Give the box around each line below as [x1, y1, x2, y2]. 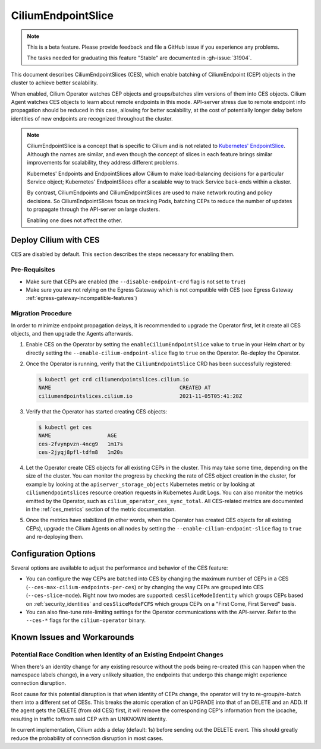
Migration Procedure [11, 309, 73, 318]
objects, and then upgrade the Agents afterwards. [11, 330, 133, 337]
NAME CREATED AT [38, 384, 211, 391]
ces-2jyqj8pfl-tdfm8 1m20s [38, 449, 124, 456]
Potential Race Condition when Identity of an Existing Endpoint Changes [11, 650, 224, 659]
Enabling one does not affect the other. [27, 217, 122, 224]
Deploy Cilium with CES [11, 235, 100, 245]
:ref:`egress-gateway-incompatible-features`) [26, 295, 138, 302]
